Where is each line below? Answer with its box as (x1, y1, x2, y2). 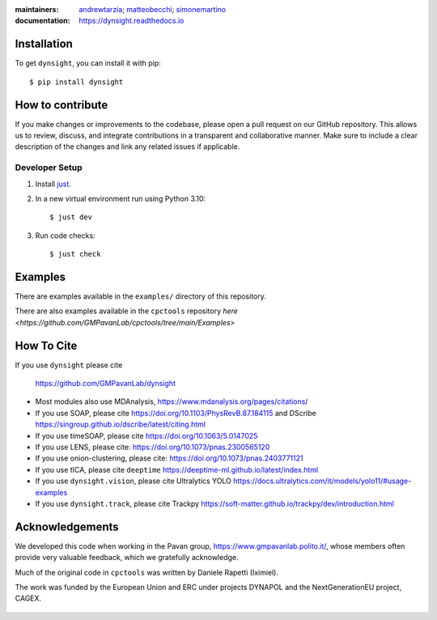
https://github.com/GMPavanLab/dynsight (35, 379, 176, 389)
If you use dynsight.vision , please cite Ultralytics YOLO (35, 476, 232, 486)
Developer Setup (15, 162, 83, 173)
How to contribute (15, 98, 108, 112)
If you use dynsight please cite (15, 360, 123, 370)
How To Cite (15, 338, 78, 352)
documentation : (15, 16, 70, 26)
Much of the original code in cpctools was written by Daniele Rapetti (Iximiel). (15, 567, 279, 577)
